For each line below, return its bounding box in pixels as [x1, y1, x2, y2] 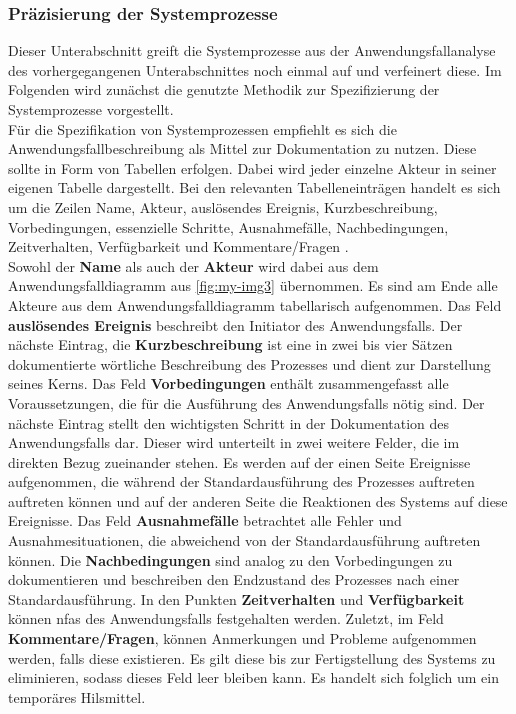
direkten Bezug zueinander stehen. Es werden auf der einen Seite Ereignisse [8, 451, 471, 472]
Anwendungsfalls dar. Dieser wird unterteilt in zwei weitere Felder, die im [8, 432, 460, 453]
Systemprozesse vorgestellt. [8, 99, 174, 119]
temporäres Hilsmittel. [8, 686, 146, 707]
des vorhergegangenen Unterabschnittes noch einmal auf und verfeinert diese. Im [8, 59, 502, 80]
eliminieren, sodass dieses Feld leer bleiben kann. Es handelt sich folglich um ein [8, 667, 500, 688]
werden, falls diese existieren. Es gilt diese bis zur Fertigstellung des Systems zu [8, 647, 496, 668]
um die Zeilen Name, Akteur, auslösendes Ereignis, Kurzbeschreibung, [8, 196, 438, 217]
